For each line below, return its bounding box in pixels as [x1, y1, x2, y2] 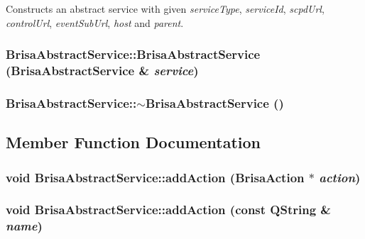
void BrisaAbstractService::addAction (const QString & [6, 201, 331, 218]
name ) [6, 217, 43, 235]
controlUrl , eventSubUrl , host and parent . [6, 15, 184, 30]
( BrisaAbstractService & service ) [6, 62, 199, 79]
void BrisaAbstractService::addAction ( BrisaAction [6, 168, 305, 186]
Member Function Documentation [6, 131, 261, 153]
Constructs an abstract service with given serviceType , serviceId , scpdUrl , [6, 1, 325, 16]
